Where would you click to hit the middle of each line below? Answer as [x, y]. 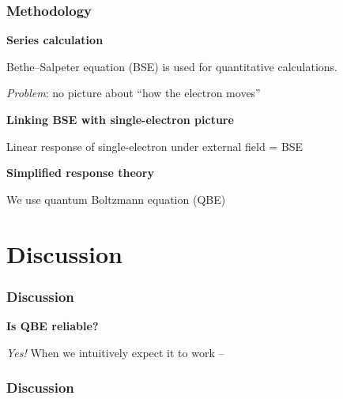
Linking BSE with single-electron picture [120, 119]
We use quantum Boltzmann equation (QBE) [116, 199]
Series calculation [55, 40]
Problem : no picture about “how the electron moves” [134, 93]
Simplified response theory [80, 173]
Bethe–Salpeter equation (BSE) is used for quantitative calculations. [172, 66]
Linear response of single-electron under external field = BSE [155, 146]
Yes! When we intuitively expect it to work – [115, 352]
